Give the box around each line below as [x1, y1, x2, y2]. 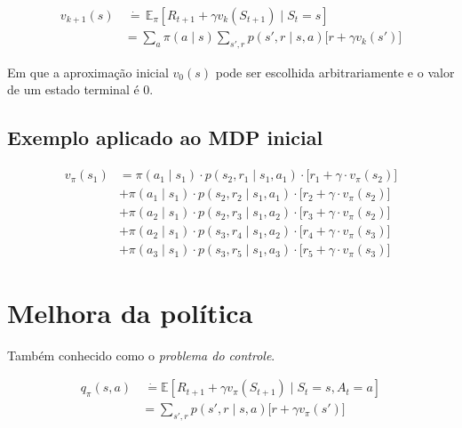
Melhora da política [7, 294, 253, 330]
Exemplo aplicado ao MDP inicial [7, 124, 323, 151]
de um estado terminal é [7, 80, 139, 99]
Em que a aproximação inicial [7, 62, 169, 81]
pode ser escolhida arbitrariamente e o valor [215, 62, 455, 81]
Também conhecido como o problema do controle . [7, 345, 275, 364]
